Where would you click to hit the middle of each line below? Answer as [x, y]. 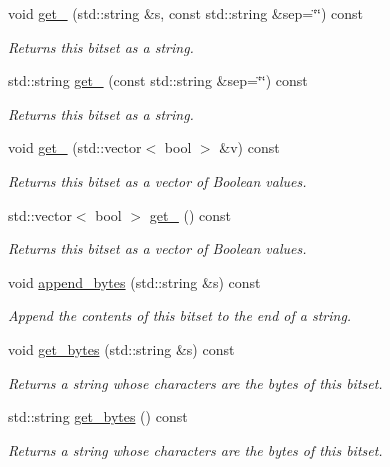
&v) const [249, 147]
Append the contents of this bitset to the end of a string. [180, 315]
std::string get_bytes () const [98, 416]
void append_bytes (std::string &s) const [134, 281]
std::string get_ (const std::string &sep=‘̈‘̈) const [158, 80]
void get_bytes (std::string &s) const [121, 348]
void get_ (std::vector [75, 147]
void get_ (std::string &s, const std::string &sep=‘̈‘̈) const [185, 13]
